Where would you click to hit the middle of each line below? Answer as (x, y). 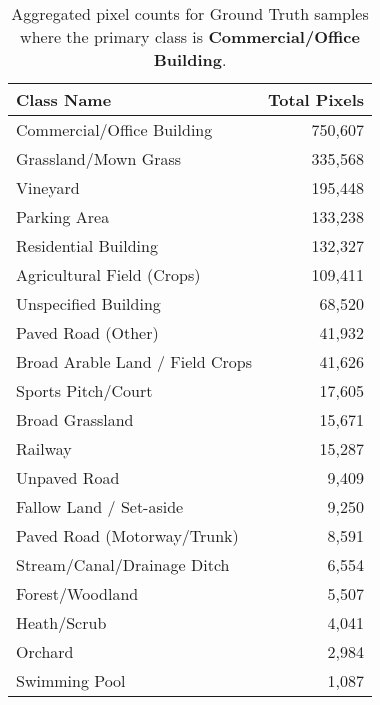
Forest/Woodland (77, 593)
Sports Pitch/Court (84, 390)
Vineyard (48, 187)
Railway (44, 448)
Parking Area (63, 216)
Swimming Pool (71, 680)
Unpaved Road (68, 477)
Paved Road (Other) (87, 332)
